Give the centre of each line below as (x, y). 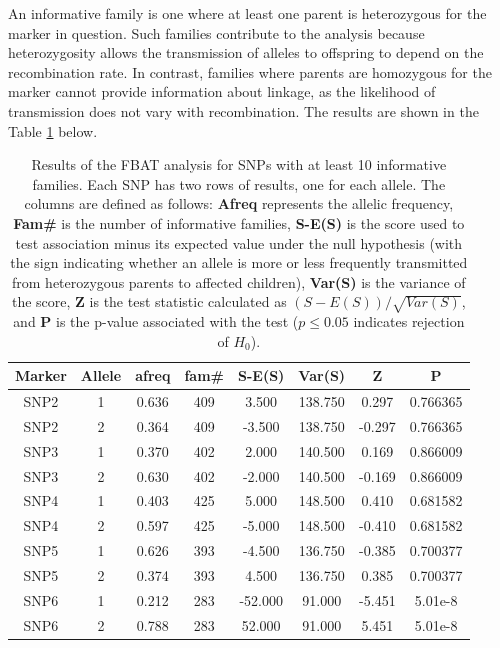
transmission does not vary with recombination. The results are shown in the (243, 110)
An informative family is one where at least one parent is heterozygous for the (247, 13)
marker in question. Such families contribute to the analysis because (216, 32)
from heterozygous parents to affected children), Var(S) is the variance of (239, 281)
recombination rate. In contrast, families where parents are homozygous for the (250, 71)
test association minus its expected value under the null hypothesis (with (239, 242)
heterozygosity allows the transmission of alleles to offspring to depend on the (246, 52)
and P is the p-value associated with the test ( (156, 321)
